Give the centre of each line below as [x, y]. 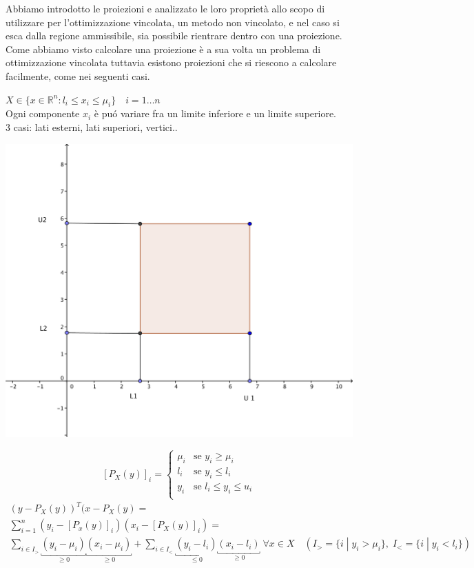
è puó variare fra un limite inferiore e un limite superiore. [215, 113]
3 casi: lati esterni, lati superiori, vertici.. [92, 126]
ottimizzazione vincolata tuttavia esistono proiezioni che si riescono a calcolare [171, 62]
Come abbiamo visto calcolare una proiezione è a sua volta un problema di [163, 49]
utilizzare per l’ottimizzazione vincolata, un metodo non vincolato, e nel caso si [173, 22]
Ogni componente [43, 113]
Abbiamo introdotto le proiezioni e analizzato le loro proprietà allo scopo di [165, 8]
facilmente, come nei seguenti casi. [78, 75]
